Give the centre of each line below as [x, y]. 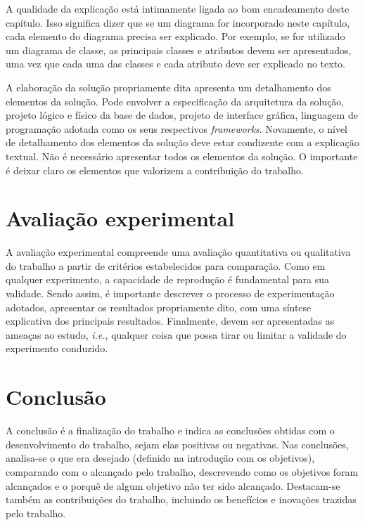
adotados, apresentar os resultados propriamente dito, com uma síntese [159, 307]
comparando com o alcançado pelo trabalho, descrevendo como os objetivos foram [182, 471]
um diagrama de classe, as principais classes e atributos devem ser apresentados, [179, 50]
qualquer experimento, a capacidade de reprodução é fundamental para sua [167, 279]
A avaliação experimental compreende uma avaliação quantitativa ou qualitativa [178, 252]
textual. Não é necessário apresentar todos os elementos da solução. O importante [182, 156]
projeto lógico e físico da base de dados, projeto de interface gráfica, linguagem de [182, 115]
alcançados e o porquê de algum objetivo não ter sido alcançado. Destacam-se [173, 485]
